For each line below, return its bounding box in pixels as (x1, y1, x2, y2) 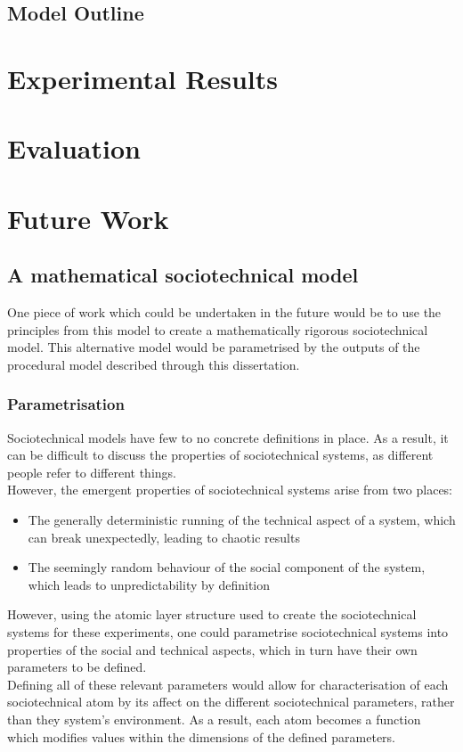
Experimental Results (7, 60, 278, 96)
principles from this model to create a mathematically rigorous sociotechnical (7, 320, 428, 339)
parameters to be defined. (7, 658, 147, 676)
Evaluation (7, 130, 141, 167)
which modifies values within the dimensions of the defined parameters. (7, 727, 396, 746)
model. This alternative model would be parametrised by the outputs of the (7, 338, 420, 356)
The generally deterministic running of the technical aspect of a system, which (28, 511, 456, 529)
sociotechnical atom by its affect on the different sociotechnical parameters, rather (7, 692, 455, 711)
